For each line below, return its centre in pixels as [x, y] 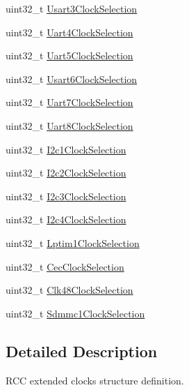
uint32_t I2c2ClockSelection [66, 173]
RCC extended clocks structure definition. [95, 380]
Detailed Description [82, 351]
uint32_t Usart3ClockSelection [72, 8]
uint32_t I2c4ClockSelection [66, 219]
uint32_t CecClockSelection [65, 266]
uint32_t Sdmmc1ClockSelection [75, 313]
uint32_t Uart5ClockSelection [69, 55]
